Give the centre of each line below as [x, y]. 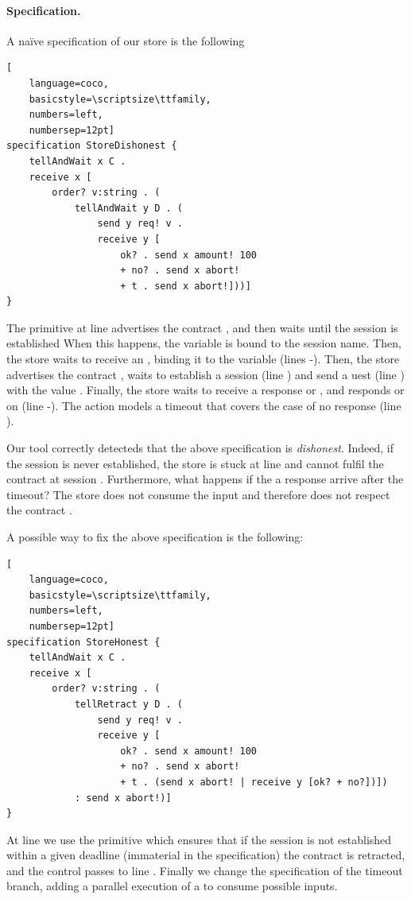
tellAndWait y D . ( [128, 208]
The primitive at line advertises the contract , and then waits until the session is [202, 327]
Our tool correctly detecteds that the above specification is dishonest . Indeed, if [200, 448]
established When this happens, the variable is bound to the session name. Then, [204, 343]
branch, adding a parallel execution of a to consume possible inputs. [172, 886]
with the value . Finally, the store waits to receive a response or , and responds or [205, 390]
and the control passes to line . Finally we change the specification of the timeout [205, 870]
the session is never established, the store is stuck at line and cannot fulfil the [195, 463]
